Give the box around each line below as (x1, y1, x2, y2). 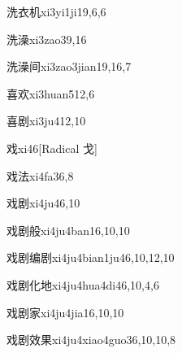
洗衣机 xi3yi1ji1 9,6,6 (6, 3, 106, 20)
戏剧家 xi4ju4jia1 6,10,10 (6, 303, 124, 320)
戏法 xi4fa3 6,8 (6, 167, 74, 184)
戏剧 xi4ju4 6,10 (6, 194, 80, 211)
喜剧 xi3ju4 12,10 (6, 112, 86, 129)
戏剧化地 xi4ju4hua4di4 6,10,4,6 (6, 276, 159, 293)
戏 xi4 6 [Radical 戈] (6, 139, 97, 156)
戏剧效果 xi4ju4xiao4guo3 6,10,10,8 (6, 331, 176, 348)
